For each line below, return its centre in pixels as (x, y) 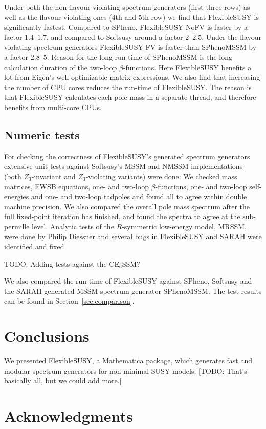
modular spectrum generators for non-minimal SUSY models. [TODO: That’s (126, 370)
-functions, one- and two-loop (201, 186)
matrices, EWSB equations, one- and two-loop (76, 186)
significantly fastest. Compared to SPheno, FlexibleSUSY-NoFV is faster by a (126, 27)
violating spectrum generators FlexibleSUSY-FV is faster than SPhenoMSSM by (130, 47)
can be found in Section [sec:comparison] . (69, 301)
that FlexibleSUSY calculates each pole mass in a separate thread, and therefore (130, 97)
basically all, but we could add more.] (63, 381)
